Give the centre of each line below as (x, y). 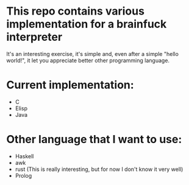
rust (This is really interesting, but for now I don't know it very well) (99, 169)
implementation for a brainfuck (87, 24)
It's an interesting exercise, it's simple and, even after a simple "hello (92, 54)
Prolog (23, 175)
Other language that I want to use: (94, 140)
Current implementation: (70, 85)
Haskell (24, 156)
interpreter (34, 37)
